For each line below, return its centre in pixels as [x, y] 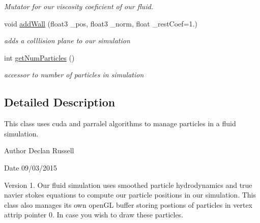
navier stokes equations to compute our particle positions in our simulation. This [130, 195]
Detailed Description [60, 102]
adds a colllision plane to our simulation [67, 40]
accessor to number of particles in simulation [74, 75]
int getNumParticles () [39, 57]
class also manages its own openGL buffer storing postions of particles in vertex [128, 204]
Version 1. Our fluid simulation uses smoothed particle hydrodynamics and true [128, 185]
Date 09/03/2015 [31, 167]
